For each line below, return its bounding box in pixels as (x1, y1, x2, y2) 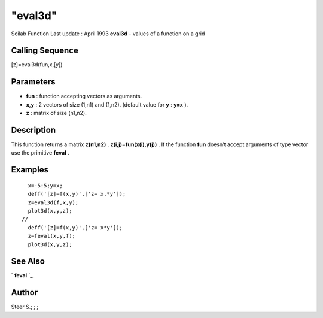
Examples (11, 165, 49, 175)
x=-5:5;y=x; (28, 182, 63, 189)
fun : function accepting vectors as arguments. (26, 93, 142, 100)
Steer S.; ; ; (11, 303, 39, 311)
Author (11, 287, 38, 298)
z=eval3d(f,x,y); (28, 199, 79, 206)
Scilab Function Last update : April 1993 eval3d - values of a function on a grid (11, 30, 205, 37)
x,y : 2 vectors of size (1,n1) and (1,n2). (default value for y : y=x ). (26, 101, 188, 108)
